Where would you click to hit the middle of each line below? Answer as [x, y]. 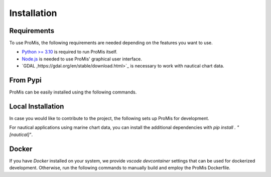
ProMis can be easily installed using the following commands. [73, 92]
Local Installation [37, 106]
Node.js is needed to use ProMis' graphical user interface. [82, 59]
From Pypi [26, 80]
